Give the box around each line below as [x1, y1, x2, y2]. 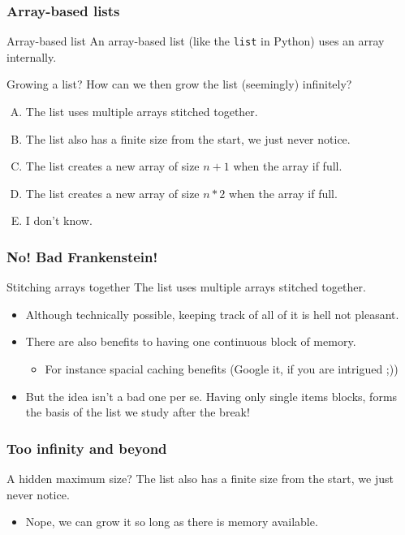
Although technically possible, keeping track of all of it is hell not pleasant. [25, 305, 399, 322]
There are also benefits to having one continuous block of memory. [25, 333, 356, 350]
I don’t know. [25, 212, 93, 229]
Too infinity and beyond [6, 438, 167, 458]
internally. [6, 48, 57, 65]
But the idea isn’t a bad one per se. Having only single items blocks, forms [25, 387, 398, 404]
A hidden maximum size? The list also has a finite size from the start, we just [6, 470, 394, 487]
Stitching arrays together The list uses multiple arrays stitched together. [6, 278, 366, 296]
